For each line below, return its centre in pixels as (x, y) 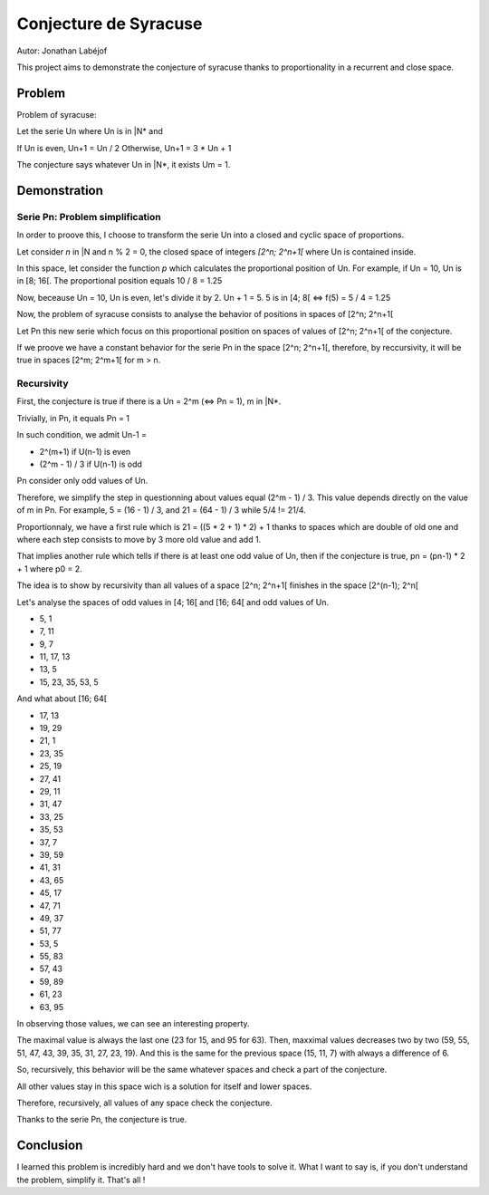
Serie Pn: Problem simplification (89, 217)
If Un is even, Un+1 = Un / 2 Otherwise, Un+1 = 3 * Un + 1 (124, 148)
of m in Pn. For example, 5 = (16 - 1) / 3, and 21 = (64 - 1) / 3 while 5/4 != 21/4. (162, 510)
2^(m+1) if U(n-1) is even (85, 451)
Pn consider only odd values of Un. (82, 481)
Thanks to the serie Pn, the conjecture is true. (102, 1120)
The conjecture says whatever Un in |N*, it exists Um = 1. (124, 165)
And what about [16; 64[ (62, 699)
